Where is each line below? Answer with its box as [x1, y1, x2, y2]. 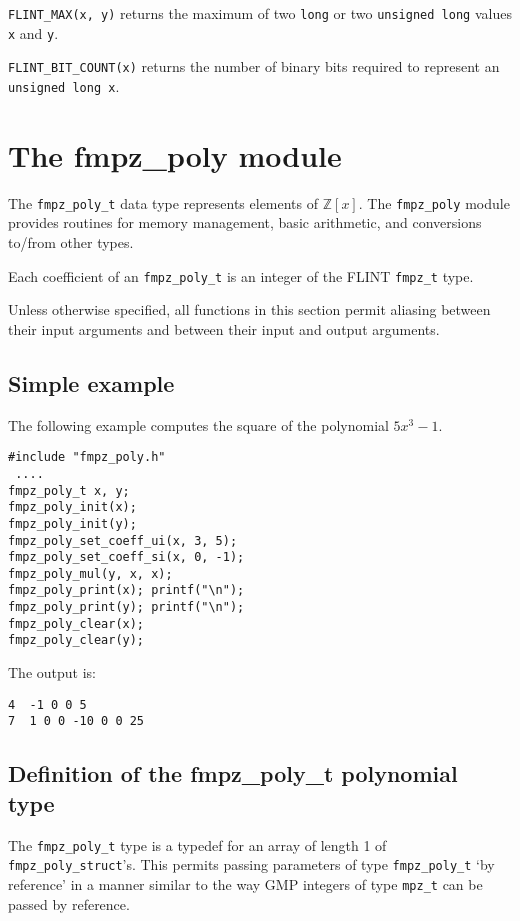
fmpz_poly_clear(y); [8, 633, 145, 648]
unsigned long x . [8, 75, 120, 96]
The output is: [8, 662, 96, 683]
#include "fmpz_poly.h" [8, 450, 166, 465]
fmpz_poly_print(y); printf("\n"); [8, 600, 245, 615]
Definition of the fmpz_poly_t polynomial [8, 758, 458, 789]
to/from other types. [8, 232, 134, 252]
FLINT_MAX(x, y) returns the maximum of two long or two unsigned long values [8, 3, 512, 23]
